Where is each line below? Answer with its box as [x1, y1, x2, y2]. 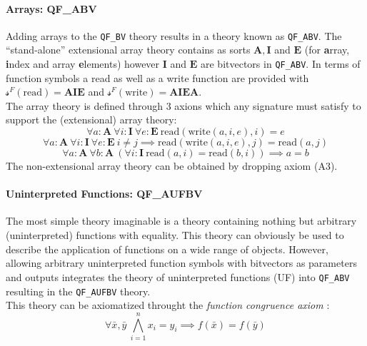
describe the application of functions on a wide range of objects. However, [6, 241, 328, 256]
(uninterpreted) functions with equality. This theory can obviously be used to [6, 228, 344, 243]
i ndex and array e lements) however [6, 56, 160, 71]
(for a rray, [304, 42, 350, 57]
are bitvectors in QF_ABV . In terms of [200, 56, 361, 71]
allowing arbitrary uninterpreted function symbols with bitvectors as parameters [6, 255, 357, 270]
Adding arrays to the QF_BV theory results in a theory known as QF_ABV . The [6, 28, 342, 43]
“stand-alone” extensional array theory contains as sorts [6, 42, 251, 57]
